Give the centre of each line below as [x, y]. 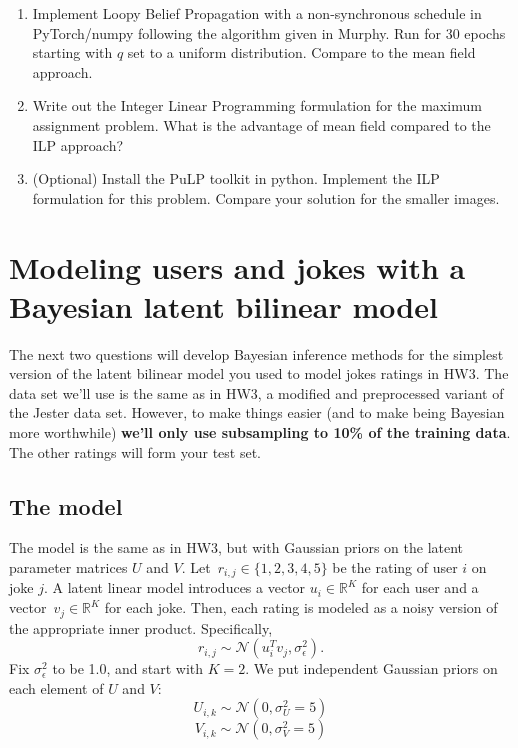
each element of [56, 687]
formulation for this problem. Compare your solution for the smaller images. [266, 197]
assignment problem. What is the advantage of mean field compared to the [261, 124]
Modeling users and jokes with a [237, 266]
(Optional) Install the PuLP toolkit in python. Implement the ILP [236, 178]
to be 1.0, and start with [128, 668]
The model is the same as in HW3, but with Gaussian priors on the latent [236, 547]
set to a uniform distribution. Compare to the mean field [301, 52]
